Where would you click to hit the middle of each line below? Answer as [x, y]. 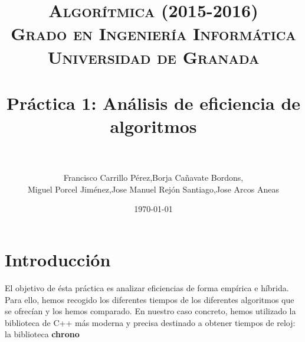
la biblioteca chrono [42, 334]
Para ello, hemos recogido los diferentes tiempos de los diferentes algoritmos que [150, 299]
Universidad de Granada [153, 56]
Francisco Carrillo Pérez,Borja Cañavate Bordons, [153, 177]
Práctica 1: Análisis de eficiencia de [153, 102]
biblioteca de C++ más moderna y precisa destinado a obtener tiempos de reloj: [150, 322]
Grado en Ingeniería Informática [153, 33]
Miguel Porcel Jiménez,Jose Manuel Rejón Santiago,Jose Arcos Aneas [153, 189]
